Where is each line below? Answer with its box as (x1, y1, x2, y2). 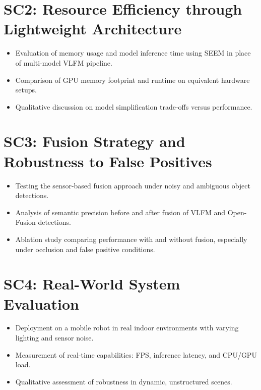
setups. (15, 84, 37, 95)
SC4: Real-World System (4, 273, 180, 294)
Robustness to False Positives (4, 151, 212, 171)
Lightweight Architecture (4, 18, 182, 39)
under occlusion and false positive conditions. (15, 243, 155, 254)
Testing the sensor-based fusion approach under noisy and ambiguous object (15, 180, 250, 190)
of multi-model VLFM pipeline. (15, 57, 112, 68)
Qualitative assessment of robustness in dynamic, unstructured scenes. (15, 376, 232, 386)
